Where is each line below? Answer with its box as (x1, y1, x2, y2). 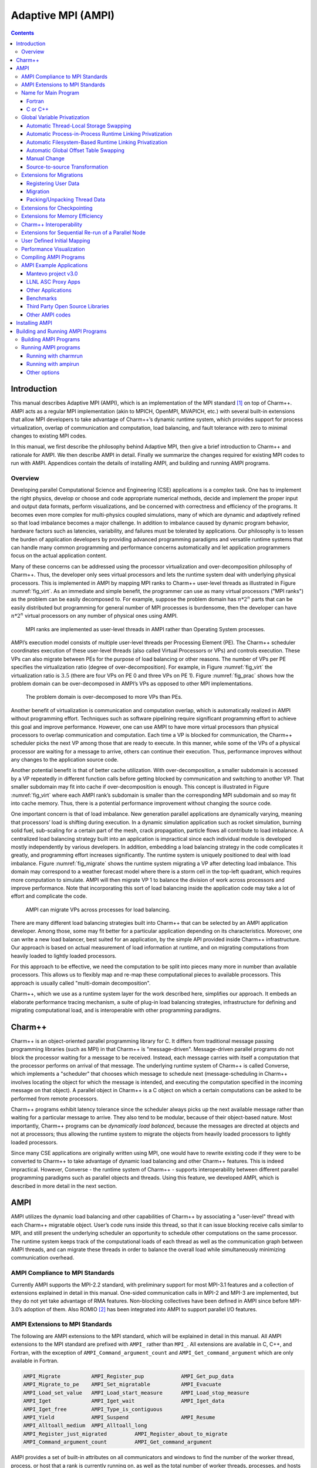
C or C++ (26, 106, 49, 113)
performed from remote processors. (11, 1095, 99, 1102)
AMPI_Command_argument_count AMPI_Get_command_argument (23, 1439, 213, 1446)
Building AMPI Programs (21, 336, 80, 343)
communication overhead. (11, 1254, 75, 1261)
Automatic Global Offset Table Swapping (26, 147, 124, 154)
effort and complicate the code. (11, 893, 87, 900)
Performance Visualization (21, 245, 85, 252)
